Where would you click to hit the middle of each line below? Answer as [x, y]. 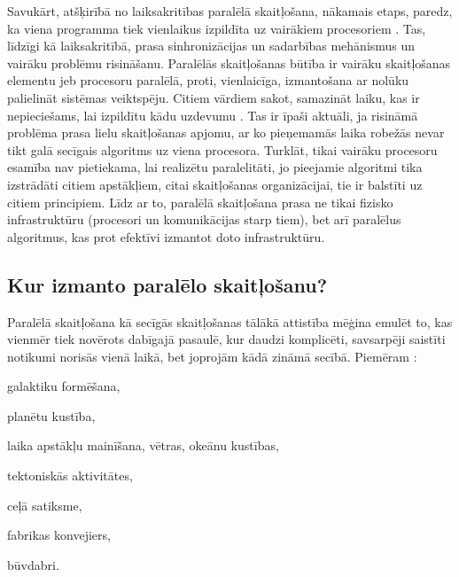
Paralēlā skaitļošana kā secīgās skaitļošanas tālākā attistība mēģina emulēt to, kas [230, 321]
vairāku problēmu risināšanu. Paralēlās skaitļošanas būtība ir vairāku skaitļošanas [229, 62]
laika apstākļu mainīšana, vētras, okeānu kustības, [143, 445]
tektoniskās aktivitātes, [70, 476]
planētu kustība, [51, 415]
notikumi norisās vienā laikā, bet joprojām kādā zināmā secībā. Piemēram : [212, 356]
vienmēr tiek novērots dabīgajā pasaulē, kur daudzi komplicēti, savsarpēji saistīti [226, 339]
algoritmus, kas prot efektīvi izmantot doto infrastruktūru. [166, 236]
